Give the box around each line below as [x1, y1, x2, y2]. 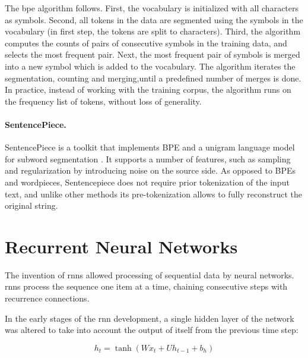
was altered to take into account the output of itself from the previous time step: [5, 324, 299, 336]
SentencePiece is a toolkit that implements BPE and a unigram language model [5, 141, 295, 153]
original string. [5, 199, 58, 212]
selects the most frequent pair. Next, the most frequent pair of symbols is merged [5, 48, 300, 61]
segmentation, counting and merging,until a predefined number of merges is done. [5, 71, 301, 84]
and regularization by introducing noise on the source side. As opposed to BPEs [5, 164, 296, 177]
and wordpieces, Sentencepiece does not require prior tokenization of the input [5, 175, 290, 188]
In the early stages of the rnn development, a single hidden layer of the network [5, 312, 294, 324]
